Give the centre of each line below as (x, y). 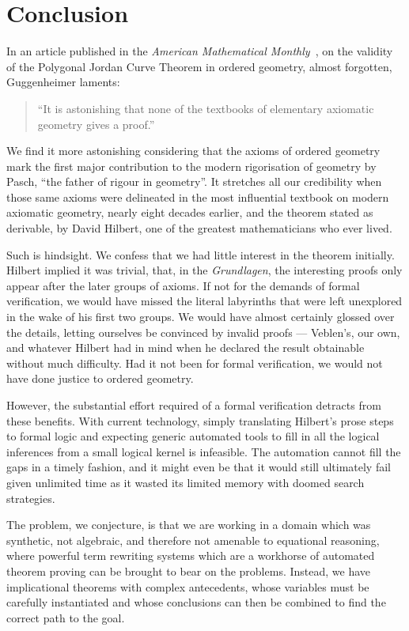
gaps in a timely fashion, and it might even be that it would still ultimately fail (199, 467)
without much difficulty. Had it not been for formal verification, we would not (195, 363)
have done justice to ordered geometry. (100, 378)
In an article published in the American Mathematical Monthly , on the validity (200, 51)
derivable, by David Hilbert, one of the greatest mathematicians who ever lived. (199, 228)
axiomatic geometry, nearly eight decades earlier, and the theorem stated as (190, 212)
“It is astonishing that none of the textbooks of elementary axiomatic (206, 108)
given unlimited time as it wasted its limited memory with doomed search (186, 482)
